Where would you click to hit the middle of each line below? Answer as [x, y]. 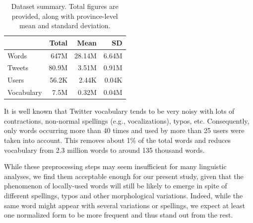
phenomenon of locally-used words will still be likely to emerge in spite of [116, 186]
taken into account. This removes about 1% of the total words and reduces [117, 140]
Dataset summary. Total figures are [65, 6]
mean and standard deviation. [65, 25]
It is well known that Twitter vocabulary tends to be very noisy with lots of [119, 111]
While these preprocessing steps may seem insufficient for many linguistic [115, 166]
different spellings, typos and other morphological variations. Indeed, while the [124, 195]
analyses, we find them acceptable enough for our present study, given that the [124, 176]
